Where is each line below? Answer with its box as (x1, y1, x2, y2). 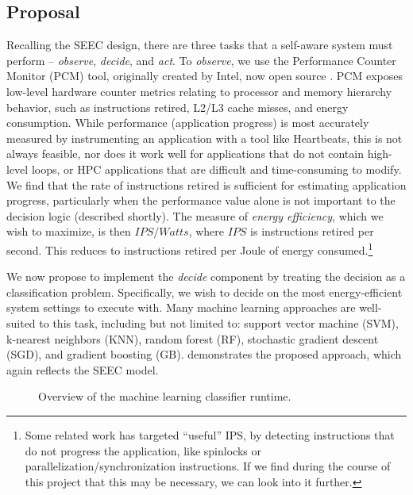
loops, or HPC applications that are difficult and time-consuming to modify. (31, 160, 402, 177)
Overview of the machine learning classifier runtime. (38, 388, 291, 405)
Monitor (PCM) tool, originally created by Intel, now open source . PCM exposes (6, 67, 403, 84)
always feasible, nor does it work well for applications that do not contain (6, 145, 364, 162)
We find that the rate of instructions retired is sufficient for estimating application (6, 176, 407, 193)
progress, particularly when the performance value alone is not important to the (6, 192, 396, 209)
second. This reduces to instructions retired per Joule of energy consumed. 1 (6, 239, 373, 258)
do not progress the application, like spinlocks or (25, 442, 261, 459)
